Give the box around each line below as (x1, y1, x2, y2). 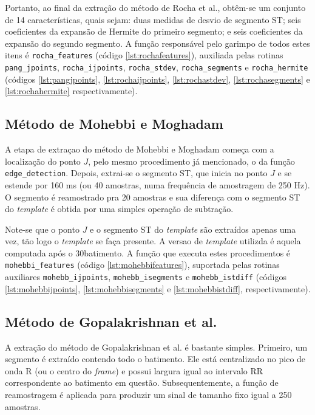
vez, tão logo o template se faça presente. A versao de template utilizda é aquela (5, 235, 301, 247)
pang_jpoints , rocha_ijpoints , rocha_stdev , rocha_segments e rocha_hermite (5, 61, 308, 74)
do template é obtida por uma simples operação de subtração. (5, 202, 234, 215)
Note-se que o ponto (5, 222, 80, 235)
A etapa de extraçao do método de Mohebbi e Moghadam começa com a (5, 143, 274, 156)
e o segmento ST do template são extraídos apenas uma (90, 222, 296, 235)
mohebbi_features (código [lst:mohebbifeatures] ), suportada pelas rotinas (5, 258, 280, 271)
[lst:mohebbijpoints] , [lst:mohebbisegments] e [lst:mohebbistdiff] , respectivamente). (5, 282, 311, 295)
